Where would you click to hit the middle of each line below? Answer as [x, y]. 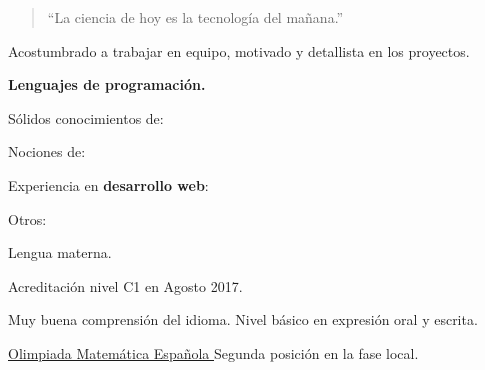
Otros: [27, 218]
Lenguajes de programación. [107, 84]
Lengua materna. [60, 252]
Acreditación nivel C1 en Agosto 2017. [125, 285]
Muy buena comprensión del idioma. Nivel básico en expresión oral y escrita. [243, 319]
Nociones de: [47, 151]
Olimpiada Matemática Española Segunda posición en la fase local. [213, 352]
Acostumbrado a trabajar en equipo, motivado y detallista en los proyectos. [239, 50]
